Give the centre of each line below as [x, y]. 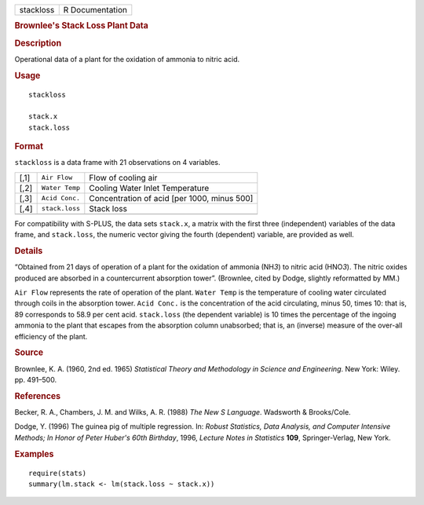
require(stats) [58, 473]
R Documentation [95, 10]
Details [29, 251]
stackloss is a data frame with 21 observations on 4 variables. [117, 163]
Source [29, 353]
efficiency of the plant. [51, 336]
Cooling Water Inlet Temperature [149, 188]
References [38, 396]
